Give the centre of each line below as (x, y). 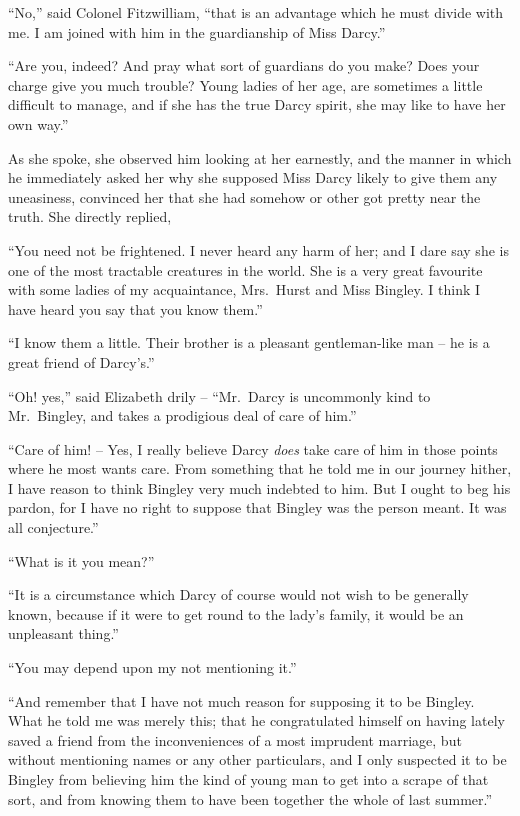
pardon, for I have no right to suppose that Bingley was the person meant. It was (257, 507)
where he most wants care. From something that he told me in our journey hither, (260, 468)
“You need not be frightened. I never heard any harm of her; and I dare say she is (258, 249)
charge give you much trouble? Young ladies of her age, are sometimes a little (245, 84)
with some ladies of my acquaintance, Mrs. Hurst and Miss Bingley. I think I (244, 289)
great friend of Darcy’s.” (81, 361)
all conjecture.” (53, 527)
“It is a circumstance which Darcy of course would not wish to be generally (238, 594)
